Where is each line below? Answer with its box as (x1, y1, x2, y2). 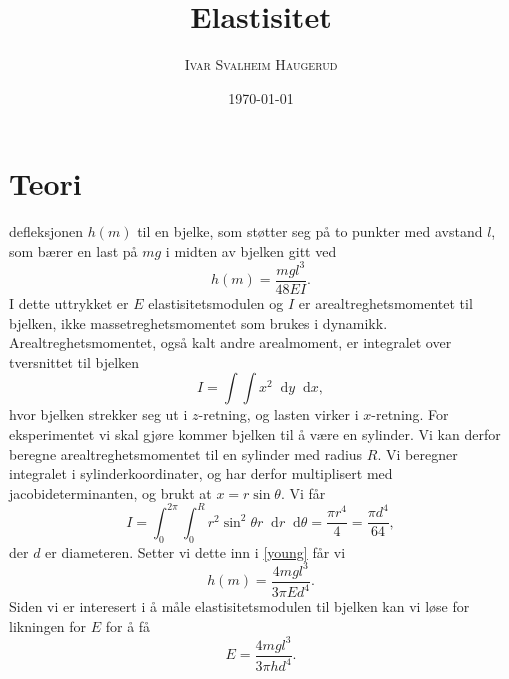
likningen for (9, 615, 87, 636)
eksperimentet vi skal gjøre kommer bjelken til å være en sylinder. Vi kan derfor (9, 423, 501, 444)
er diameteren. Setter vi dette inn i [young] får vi (45, 541, 346, 562)
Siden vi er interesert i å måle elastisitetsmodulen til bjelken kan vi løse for (9, 596, 470, 617)
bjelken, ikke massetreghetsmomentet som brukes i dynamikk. (9, 312, 388, 333)
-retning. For (371, 404, 449, 425)
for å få (105, 615, 151, 636)
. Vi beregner (377, 443, 458, 464)
